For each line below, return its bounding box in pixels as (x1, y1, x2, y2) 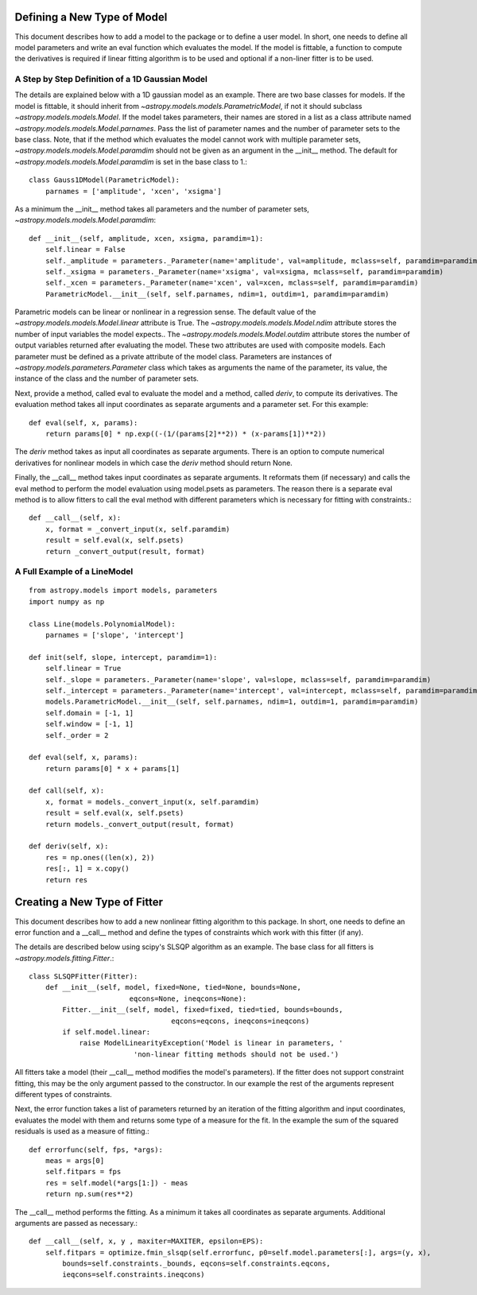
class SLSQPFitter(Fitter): (29, 972, 138, 981)
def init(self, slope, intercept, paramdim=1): (29, 653, 218, 661)
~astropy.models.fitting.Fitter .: (14, 953, 114, 963)
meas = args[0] (45, 1156, 105, 1165)
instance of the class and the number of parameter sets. (14, 374, 199, 383)
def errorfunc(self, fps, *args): (29, 1145, 163, 1154)
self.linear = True (45, 664, 122, 673)
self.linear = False (45, 245, 126, 254)
